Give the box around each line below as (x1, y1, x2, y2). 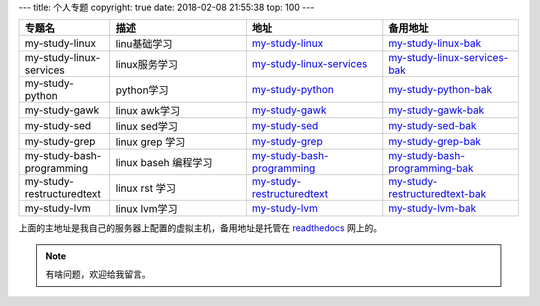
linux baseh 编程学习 (115, 156, 213, 170)
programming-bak (388, 161, 474, 175)
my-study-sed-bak (388, 119, 477, 133)
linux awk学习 (115, 104, 180, 118)
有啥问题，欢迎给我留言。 (45, 268, 151, 280)
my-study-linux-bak (388, 36, 482, 50)
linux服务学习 (115, 58, 179, 72)
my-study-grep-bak (388, 135, 482, 149)
